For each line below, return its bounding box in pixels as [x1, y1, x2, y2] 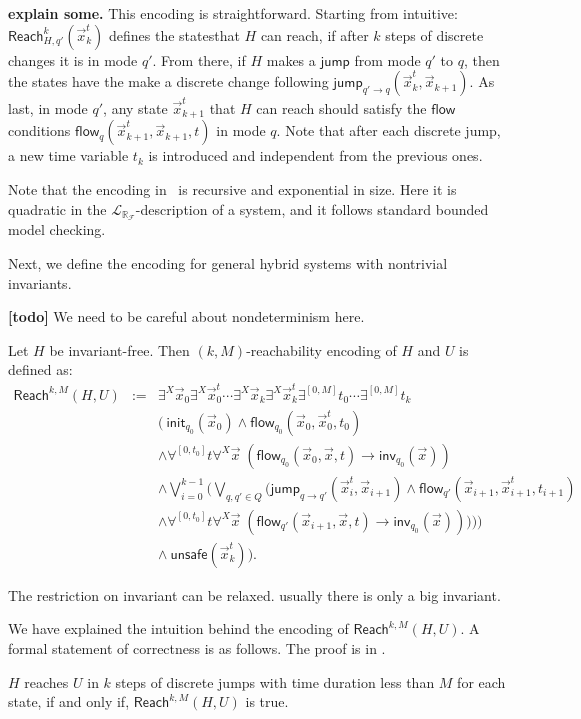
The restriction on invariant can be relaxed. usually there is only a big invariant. [8, 584, 501, 605]
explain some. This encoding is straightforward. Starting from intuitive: [8, 3, 458, 23]
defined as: [8, 359, 73, 380]
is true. [245, 691, 289, 712]
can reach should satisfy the [256, 97, 427, 118]
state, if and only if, [8, 691, 130, 712]
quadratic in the [8, 198, 107, 219]
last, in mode [8, 97, 88, 118]
